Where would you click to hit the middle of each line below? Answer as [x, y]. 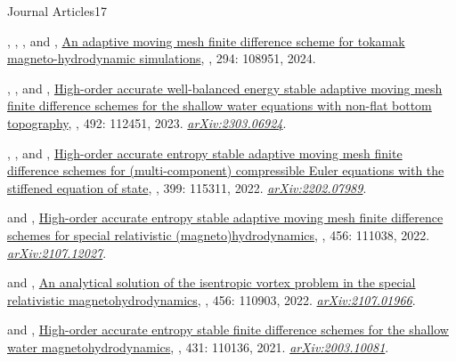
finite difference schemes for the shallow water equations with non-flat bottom [220, 105]
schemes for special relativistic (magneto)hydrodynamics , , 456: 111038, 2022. [219, 234]
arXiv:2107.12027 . [57, 252]
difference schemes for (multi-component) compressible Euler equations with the [226, 170]
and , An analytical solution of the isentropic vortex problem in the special [212, 282]
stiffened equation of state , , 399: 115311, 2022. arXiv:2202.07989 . [187, 187]
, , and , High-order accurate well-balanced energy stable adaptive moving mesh [225, 88]
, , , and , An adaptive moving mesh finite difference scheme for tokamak [206, 40]
